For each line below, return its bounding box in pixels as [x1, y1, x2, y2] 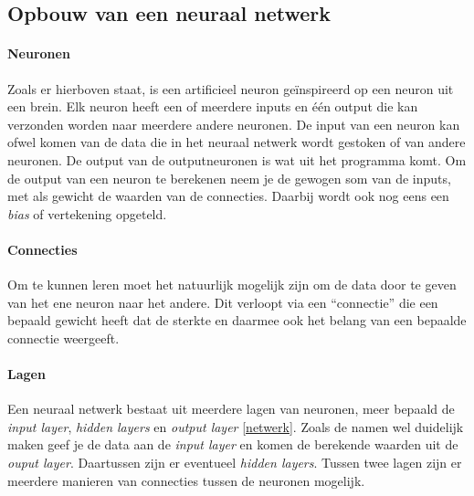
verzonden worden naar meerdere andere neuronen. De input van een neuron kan [7, 114, 460, 133]
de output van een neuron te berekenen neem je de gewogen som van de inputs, [7, 168, 451, 187]
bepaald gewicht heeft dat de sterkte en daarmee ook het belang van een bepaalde [7, 311, 467, 330]
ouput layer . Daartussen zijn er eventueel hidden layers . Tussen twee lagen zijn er [7, 453, 462, 472]
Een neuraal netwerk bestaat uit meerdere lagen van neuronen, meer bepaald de [7, 399, 455, 418]
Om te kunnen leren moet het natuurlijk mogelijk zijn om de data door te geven [7, 275, 457, 294]
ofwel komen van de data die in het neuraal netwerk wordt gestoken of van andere [7, 132, 466, 152]
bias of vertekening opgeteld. [7, 204, 167, 223]
